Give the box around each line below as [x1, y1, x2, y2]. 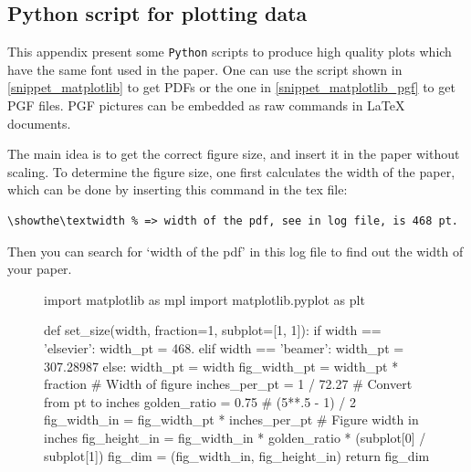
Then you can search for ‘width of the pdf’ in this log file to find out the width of [7, 241, 464, 260]
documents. [7, 113, 71, 132]
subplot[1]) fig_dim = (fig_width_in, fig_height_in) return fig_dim [44, 446, 430, 465]
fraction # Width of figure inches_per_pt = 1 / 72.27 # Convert [44, 374, 413, 393]
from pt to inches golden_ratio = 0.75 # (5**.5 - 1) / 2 [44, 392, 356, 411]
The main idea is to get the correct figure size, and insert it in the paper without [7, 144, 460, 163]
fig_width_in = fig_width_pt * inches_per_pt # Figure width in [44, 410, 419, 429]
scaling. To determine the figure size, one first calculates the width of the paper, [7, 162, 455, 181]
